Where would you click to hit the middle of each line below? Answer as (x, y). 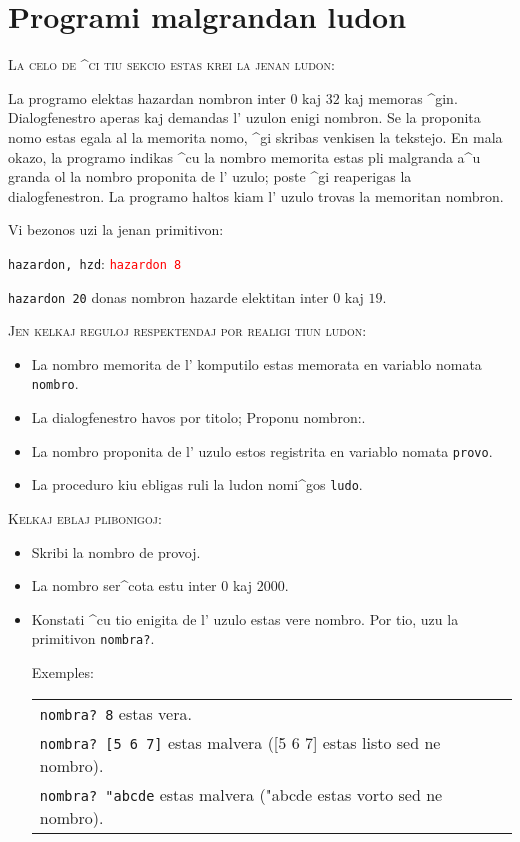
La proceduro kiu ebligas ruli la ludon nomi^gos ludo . (197, 484)
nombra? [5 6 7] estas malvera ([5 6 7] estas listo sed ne (240, 742)
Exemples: (62, 671)
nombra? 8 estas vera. (115, 713)
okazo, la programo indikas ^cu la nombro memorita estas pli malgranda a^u (244, 156)
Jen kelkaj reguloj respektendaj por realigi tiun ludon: (187, 330)
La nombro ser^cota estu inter (124, 585)
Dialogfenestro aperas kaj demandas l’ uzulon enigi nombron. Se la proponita (244, 117)
